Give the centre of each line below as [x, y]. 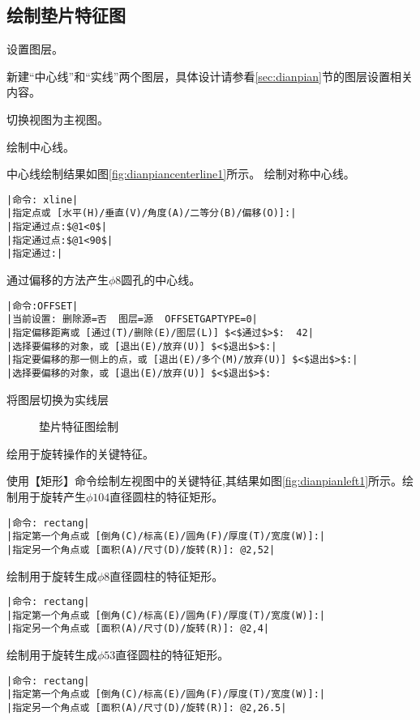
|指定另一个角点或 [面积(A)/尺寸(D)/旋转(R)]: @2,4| [138, 629]
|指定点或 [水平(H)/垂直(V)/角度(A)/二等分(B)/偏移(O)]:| [152, 213]
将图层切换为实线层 [58, 399]
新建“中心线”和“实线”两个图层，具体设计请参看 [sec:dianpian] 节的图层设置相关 [210, 76]
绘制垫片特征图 [66, 15]
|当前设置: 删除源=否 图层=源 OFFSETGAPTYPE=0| [132, 320]
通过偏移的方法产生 [58, 280]
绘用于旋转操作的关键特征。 [80, 453]
